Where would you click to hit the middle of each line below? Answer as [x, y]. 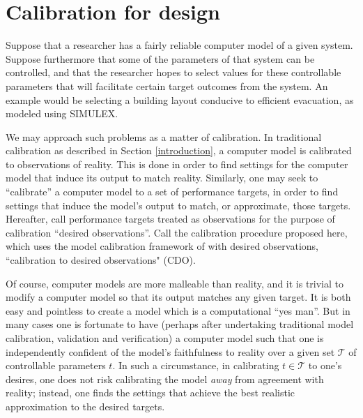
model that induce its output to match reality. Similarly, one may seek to [162, 178]
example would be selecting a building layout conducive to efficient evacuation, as [180, 99]
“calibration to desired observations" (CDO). [101, 260]
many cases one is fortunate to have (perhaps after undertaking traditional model [180, 324]
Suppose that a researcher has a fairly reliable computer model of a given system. [179, 45]
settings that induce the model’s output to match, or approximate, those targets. [178, 205]
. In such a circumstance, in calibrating [196, 365]
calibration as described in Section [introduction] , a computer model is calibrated [179, 150]
